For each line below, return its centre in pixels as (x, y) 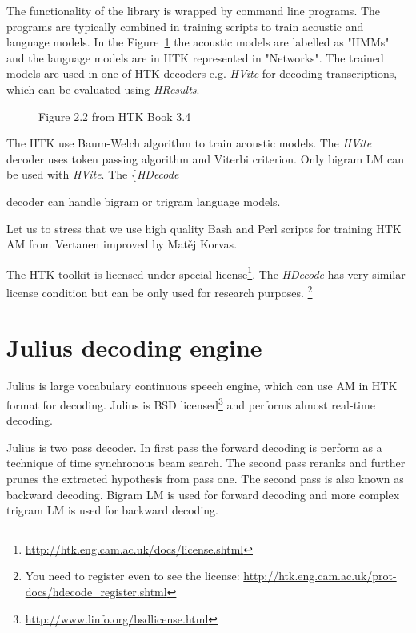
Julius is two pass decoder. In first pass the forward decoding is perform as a (194, 447)
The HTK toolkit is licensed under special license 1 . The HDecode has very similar (206, 272)
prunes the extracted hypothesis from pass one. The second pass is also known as (205, 478)
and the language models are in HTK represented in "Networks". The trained (195, 57)
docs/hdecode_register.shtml (96, 591)
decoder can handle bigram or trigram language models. (144, 201)
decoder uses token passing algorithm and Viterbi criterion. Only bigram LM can (206, 158)
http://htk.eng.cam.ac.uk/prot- (320, 576)
